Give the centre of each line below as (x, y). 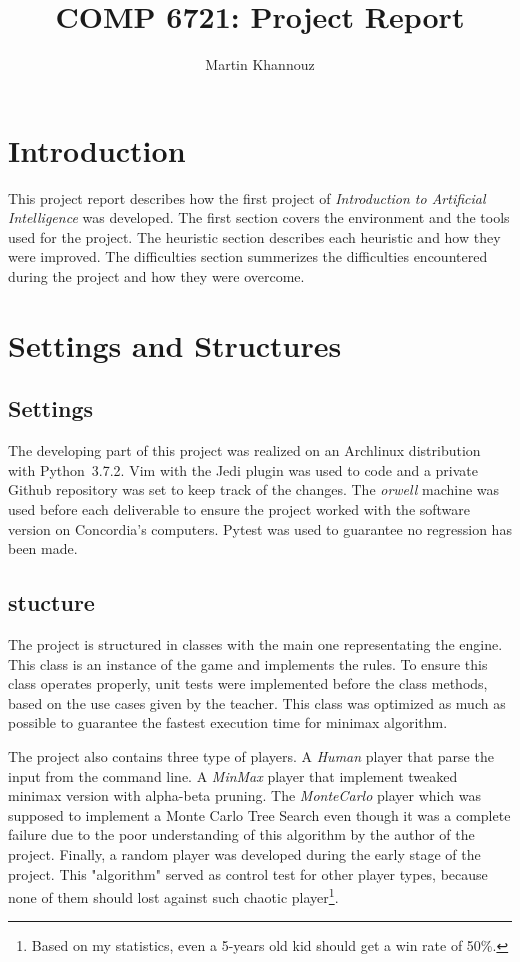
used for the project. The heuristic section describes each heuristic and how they (254, 236)
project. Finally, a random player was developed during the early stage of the (244, 853)
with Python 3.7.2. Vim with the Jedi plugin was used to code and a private (243, 469)
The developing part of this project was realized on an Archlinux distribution (244, 450)
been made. (43, 548)
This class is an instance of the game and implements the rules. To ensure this (248, 663)
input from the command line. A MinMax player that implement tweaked (233, 775)
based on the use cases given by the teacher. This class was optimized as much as (257, 702)
